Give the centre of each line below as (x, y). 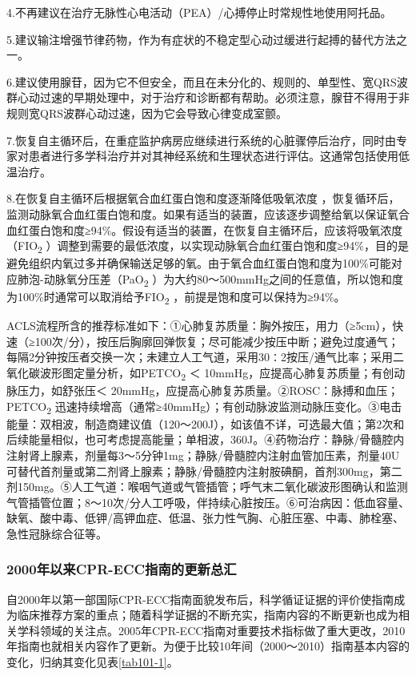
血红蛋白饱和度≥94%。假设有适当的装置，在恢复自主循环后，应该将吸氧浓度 (205, 229)
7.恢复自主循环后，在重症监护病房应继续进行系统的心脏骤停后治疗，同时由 (201, 140)
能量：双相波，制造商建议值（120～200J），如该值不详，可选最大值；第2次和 (206, 423)
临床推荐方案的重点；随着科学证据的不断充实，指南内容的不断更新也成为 (208, 615)
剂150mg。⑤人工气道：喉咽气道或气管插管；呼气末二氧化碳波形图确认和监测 (207, 487)
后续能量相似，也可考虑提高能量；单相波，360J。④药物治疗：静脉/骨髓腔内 (206, 439)
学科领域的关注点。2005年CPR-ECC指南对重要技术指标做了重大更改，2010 (211, 630)
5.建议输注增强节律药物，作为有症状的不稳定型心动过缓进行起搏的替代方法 (201, 39)
